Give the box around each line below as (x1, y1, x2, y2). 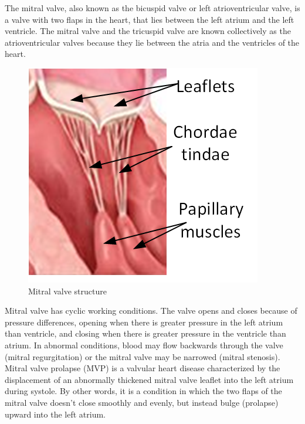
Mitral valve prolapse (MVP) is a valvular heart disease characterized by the (5, 362, 280, 374)
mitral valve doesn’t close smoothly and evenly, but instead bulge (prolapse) (5, 396, 279, 408)
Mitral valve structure (28, 284, 107, 297)
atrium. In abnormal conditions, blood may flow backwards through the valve (5, 338, 283, 351)
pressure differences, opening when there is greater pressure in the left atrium (5, 316, 283, 328)
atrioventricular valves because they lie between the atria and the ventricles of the (5, 36, 300, 48)
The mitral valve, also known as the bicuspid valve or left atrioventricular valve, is (5, 2, 300, 13)
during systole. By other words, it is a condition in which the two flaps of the (5, 385, 282, 397)
